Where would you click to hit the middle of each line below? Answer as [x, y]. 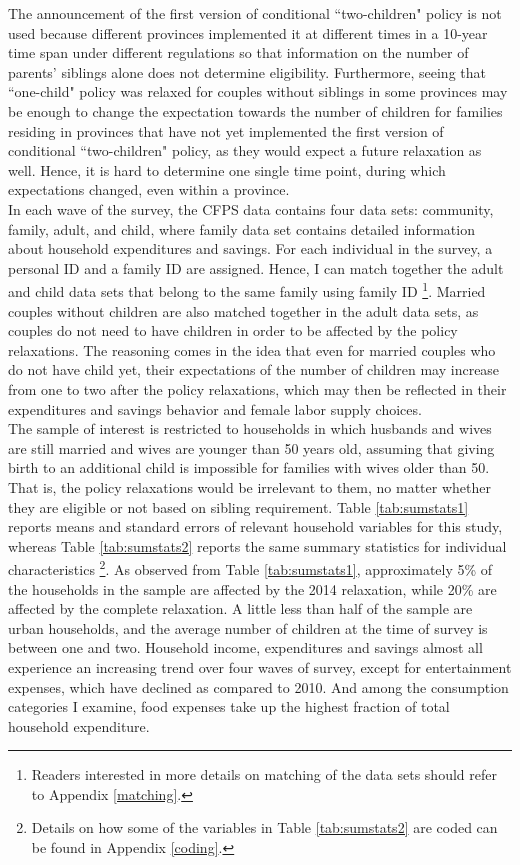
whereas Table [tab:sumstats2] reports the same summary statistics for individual [257, 545]
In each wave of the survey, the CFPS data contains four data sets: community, [251, 208]
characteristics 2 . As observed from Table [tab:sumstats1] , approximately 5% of [250, 567]
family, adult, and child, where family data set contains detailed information [241, 228]
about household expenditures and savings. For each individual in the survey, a [250, 248]
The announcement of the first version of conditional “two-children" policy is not [255, 13]
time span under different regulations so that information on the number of [238, 52]
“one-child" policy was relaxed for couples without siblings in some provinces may [258, 91]
